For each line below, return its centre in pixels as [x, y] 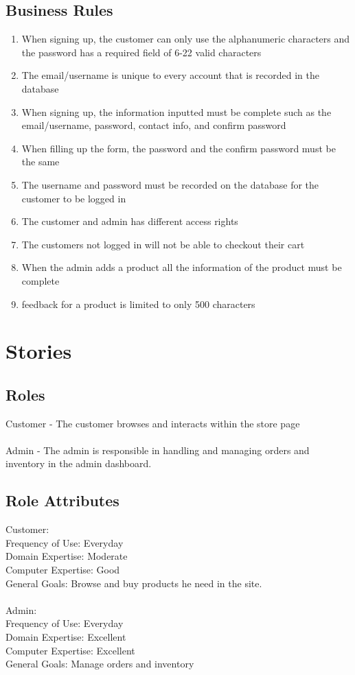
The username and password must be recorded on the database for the [170, 184]
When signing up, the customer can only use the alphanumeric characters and [186, 39]
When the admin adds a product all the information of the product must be [182, 267]
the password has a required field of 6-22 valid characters [141, 52]
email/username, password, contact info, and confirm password [154, 125]
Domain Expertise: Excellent [66, 637]
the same [41, 162]
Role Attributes [62, 500]
